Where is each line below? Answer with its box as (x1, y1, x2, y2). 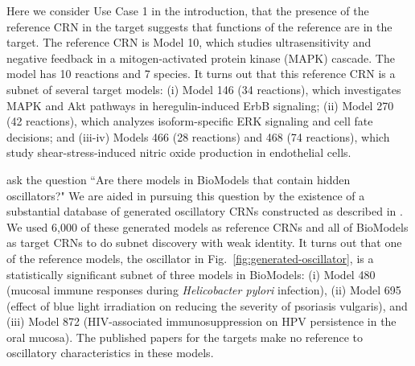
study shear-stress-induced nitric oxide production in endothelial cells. (6, 144, 351, 161)
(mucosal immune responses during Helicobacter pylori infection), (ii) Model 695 (6, 282, 401, 298)
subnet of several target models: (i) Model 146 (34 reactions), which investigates (6, 80, 401, 97)
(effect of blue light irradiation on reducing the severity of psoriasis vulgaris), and (6, 297, 408, 314)
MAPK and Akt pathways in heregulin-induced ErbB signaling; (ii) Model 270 (6, 97, 394, 113)
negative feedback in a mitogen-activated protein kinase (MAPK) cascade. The (6, 49, 395, 66)
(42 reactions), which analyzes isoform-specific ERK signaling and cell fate (6, 113, 373, 130)
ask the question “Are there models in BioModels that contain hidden (6, 171, 351, 187)
